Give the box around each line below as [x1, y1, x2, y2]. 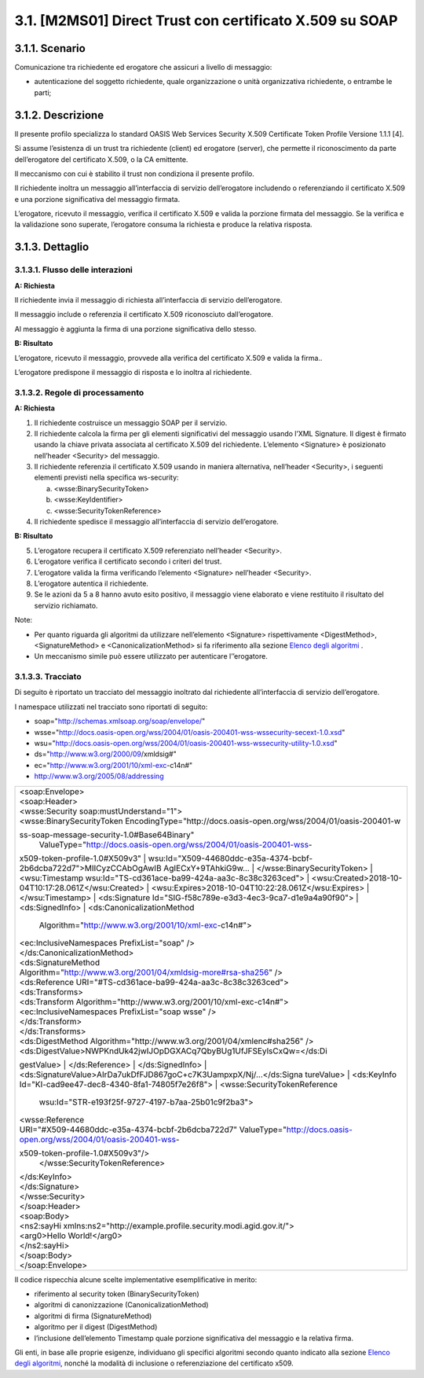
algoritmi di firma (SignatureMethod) [34, 1311, 152, 1321]
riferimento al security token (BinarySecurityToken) [34, 1289, 199, 1299]
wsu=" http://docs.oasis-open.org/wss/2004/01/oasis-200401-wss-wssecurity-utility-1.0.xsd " [34, 739, 338, 748]
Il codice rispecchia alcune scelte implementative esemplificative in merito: [14, 1274, 258, 1284]
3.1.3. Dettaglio [14, 241, 90, 254]
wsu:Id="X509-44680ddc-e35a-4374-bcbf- [148, 853, 313, 864]
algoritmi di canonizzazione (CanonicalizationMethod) [34, 1300, 209, 1310]
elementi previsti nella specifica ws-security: [34, 472, 180, 483]
